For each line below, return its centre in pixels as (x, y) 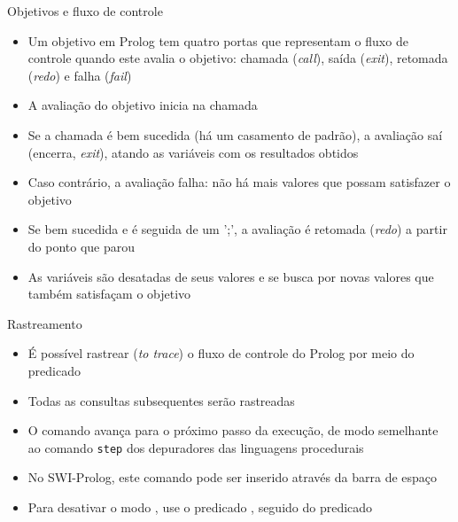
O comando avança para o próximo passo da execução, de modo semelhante (233, 430)
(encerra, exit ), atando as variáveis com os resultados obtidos (193, 152)
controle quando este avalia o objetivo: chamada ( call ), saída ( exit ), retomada (238, 58)
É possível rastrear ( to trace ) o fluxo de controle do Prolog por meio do (221, 353)
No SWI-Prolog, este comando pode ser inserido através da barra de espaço (233, 477)
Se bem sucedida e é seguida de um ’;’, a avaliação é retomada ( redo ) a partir (237, 229)
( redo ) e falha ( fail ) (80, 75)
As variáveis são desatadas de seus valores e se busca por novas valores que (231, 276)
